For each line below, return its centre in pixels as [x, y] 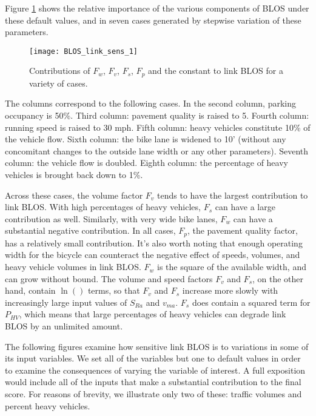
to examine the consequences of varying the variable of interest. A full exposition [155, 370]
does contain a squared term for [251, 302]
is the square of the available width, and [231, 267]
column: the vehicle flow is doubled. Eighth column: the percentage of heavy [146, 163]
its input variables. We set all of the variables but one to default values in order [153, 358]
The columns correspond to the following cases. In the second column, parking [150, 103]
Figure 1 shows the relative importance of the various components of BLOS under [157, 8]
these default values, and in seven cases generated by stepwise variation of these [153, 20]
